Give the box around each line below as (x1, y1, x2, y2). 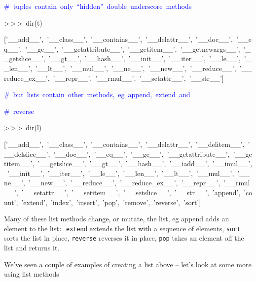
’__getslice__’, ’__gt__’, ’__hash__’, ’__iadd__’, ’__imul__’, (37, 158, 253, 169)
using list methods (4, 269, 59, 279)
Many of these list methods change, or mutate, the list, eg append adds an (4, 213, 229, 224)
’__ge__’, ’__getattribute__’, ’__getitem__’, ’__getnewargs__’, (25, 43, 240, 54)
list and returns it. (4, 243, 60, 252)
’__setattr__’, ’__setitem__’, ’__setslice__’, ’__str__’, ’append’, (21, 187, 241, 197)
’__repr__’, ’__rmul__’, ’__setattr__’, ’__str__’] (53, 72, 224, 83)
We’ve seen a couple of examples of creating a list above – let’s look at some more (4, 259, 252, 269)
